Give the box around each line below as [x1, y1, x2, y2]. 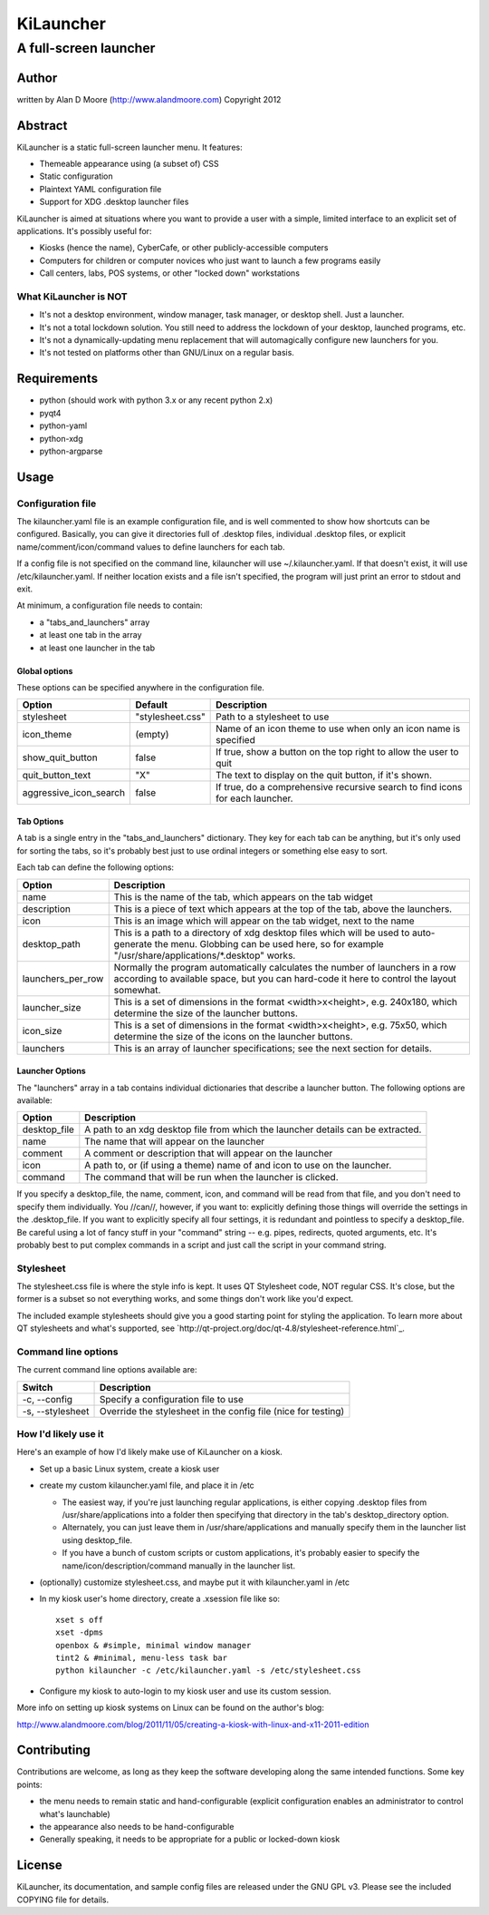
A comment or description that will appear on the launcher [84, 1148, 333, 1160]
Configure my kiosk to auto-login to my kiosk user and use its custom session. [39, 1685, 331, 1696]
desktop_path [22, 937, 81, 950]
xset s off [55, 1615, 104, 1625]
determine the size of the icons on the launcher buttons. [113, 1030, 353, 1042]
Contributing [16, 1743, 91, 1758]
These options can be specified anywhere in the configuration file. [16, 681, 264, 693]
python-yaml [39, 420, 88, 431]
